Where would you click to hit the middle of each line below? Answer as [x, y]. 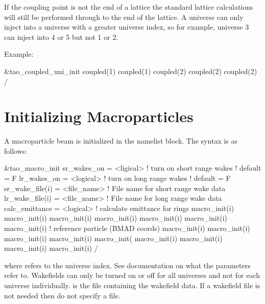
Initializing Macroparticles [99, 116]
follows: [16, 150]
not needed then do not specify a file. [62, 295]
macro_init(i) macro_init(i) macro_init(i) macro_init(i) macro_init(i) [116, 218]
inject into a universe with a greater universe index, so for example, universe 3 [127, 27]
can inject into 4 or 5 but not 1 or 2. [61, 37]
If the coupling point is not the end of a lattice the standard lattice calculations [129, 7]
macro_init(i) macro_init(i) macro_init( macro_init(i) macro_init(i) [113, 238]
